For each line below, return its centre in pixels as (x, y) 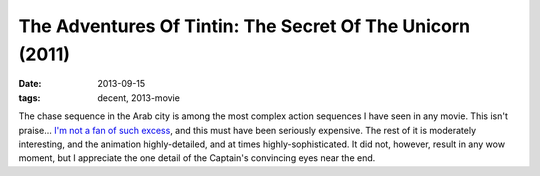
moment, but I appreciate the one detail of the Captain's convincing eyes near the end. (197, 158)
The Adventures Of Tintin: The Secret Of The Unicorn (244, 26)
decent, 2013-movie (138, 97)
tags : (29, 97)
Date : (30, 84)
